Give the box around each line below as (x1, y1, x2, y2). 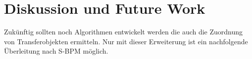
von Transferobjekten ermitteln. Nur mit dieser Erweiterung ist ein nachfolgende (4, 36, 248, 46)
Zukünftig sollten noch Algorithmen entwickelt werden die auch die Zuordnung (4, 27, 243, 37)
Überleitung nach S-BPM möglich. (4, 46, 108, 56)
